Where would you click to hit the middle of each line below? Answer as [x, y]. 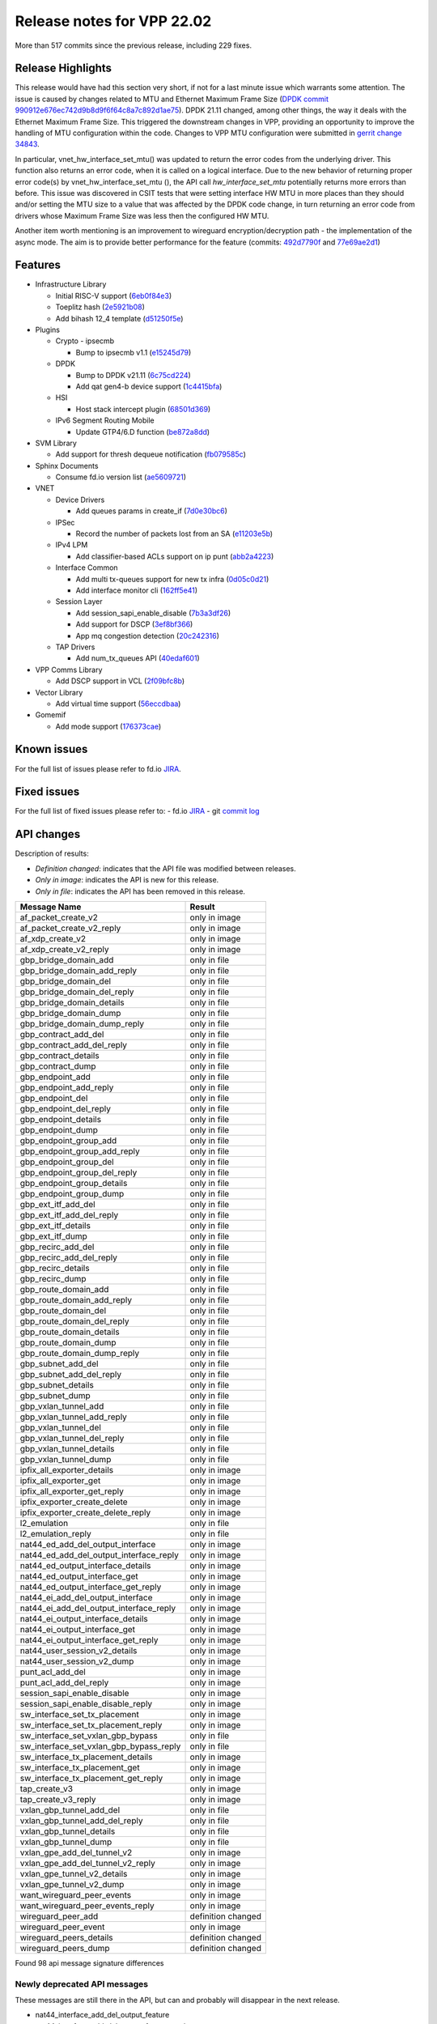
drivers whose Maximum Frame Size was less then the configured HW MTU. [142, 215]
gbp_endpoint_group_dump [72, 1193]
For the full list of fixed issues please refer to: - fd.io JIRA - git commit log [137, 811]
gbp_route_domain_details [70, 1332]
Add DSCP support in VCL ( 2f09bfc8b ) [120, 681]
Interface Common [87, 568]
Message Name [51, 907]
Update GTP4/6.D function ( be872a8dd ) [143, 432]
